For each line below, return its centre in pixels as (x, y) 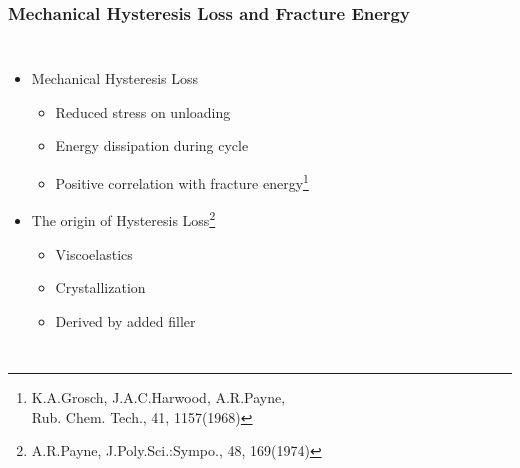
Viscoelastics (94, 253)
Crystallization (100, 287)
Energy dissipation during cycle (152, 145)
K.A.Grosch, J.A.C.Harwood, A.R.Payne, (158, 397)
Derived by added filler (125, 320)
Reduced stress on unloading (143, 111)
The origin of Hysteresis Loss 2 (123, 218)
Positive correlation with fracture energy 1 (182, 181)
